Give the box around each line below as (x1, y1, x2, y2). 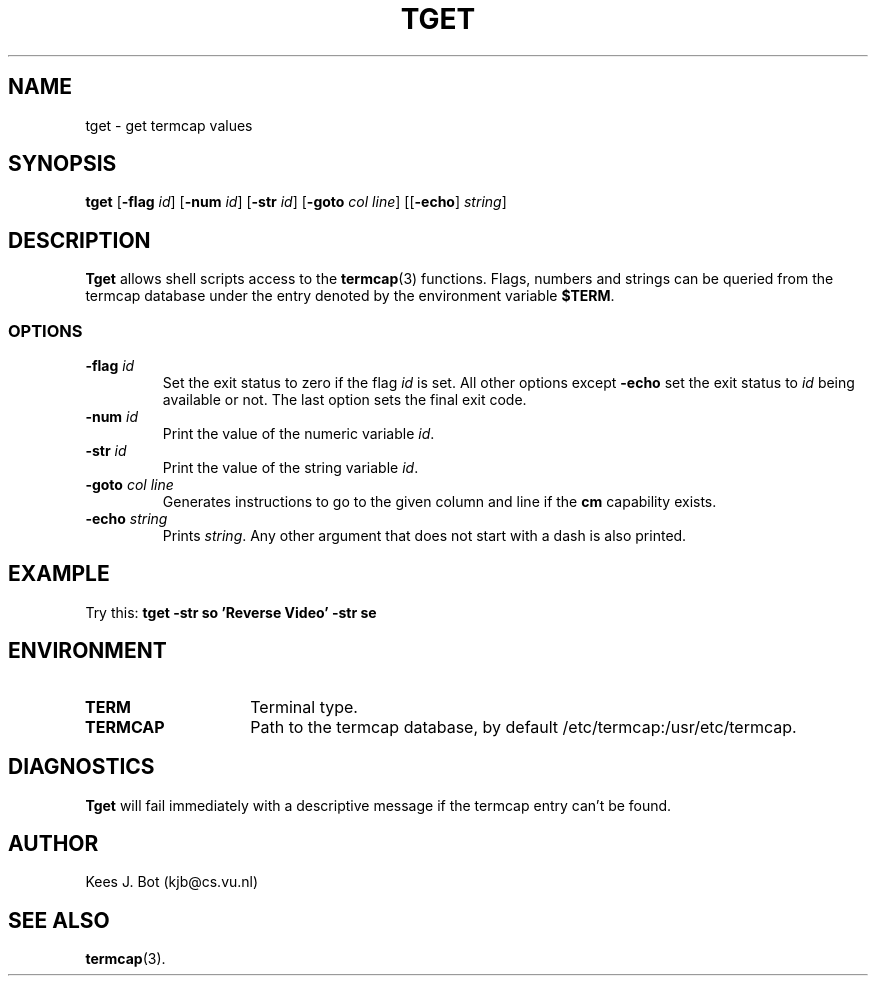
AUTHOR (8, 830, 99, 856)
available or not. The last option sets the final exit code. (162, 391, 527, 409)
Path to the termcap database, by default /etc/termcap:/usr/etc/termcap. (250, 716, 797, 737)
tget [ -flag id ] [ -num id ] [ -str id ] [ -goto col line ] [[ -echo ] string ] (85, 193, 507, 211)
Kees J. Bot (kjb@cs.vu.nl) (85, 873, 259, 891)
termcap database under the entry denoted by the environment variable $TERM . (85, 287, 615, 305)
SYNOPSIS (8, 151, 117, 177)
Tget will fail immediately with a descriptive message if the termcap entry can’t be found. (85, 796, 672, 814)
